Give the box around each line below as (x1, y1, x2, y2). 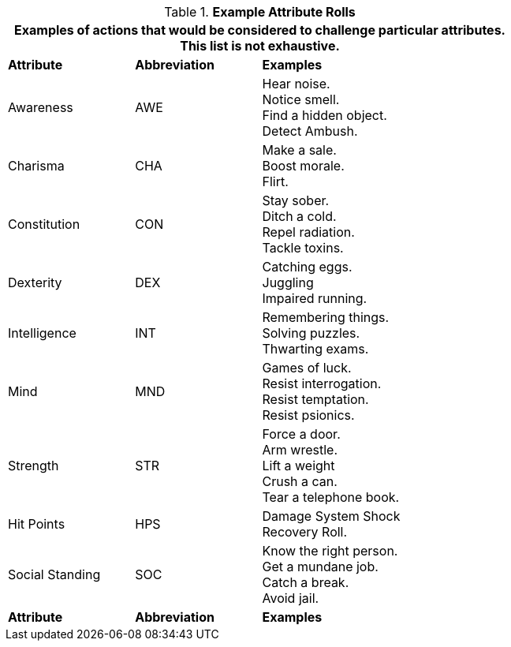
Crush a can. (262, 473, 338, 489)
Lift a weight (262, 458, 335, 473)
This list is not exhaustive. (180, 38, 340, 54)
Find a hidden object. (262, 107, 387, 123)
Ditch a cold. (262, 208, 337, 224)
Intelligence (8, 325, 76, 341)
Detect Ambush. (262, 123, 358, 139)
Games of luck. (262, 360, 352, 376)
